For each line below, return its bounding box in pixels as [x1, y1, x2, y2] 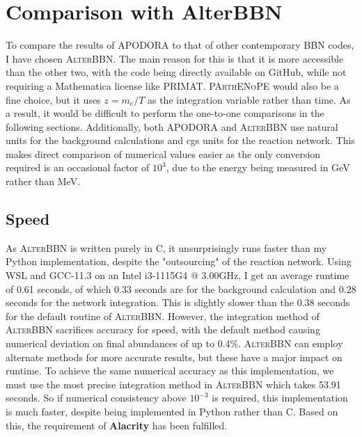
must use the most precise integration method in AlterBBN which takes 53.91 [6, 376, 341, 391]
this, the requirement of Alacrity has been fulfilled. [6, 418, 228, 432]
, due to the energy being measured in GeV [166, 160, 350, 175]
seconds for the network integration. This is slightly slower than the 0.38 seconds [6, 295, 350, 310]
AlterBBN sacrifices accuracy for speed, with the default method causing [6, 322, 320, 337]
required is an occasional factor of [6, 160, 150, 175]
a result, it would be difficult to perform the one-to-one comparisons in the [6, 106, 324, 120]
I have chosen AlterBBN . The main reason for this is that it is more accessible [6, 51, 344, 65]
